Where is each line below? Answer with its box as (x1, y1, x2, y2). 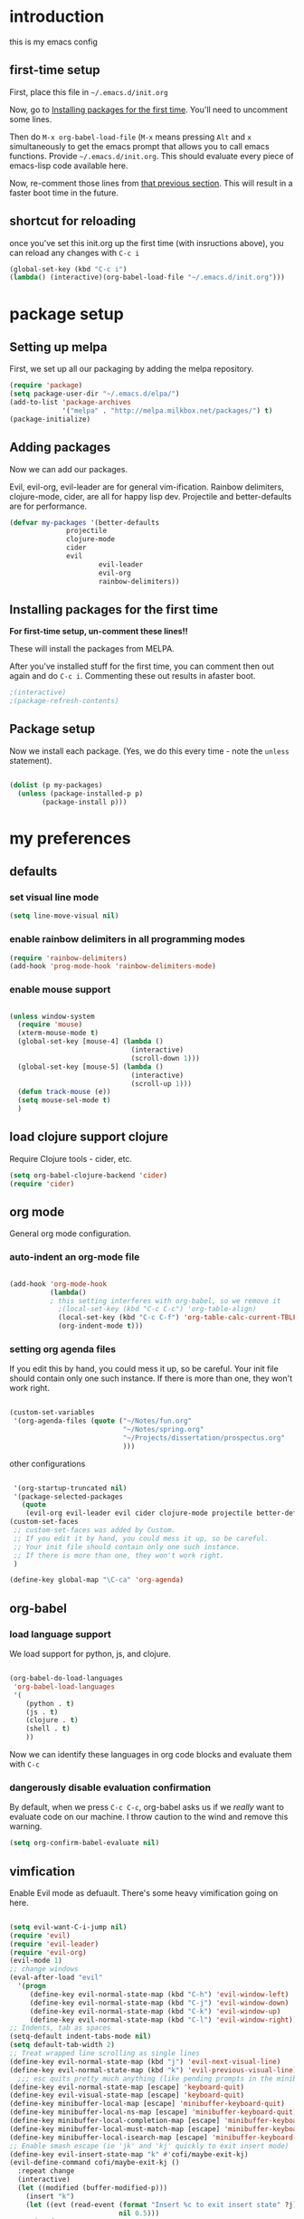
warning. (9, 1821, 43, 1832)
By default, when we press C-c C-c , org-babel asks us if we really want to (9, 1802, 285, 1813)
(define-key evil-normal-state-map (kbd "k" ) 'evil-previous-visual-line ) (9, 2065, 298, 2074)
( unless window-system (9, 1012, 95, 1021)
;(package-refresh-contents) (9, 697, 119, 706)
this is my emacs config (9, 36, 98, 47)
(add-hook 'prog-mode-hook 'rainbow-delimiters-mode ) (9, 962, 217, 971)
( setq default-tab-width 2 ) (9, 2041, 116, 2050)
